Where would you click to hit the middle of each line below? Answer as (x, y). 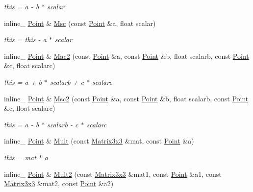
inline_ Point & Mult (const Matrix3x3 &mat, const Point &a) (99, 141)
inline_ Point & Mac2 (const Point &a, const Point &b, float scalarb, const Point (126, 56)
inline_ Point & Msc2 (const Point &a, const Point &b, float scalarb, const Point (126, 98)
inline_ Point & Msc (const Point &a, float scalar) (80, 23)
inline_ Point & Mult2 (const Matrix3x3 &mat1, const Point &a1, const (113, 174)
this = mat (20, 157)
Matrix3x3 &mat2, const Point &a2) (59, 183)
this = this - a (25, 39)
